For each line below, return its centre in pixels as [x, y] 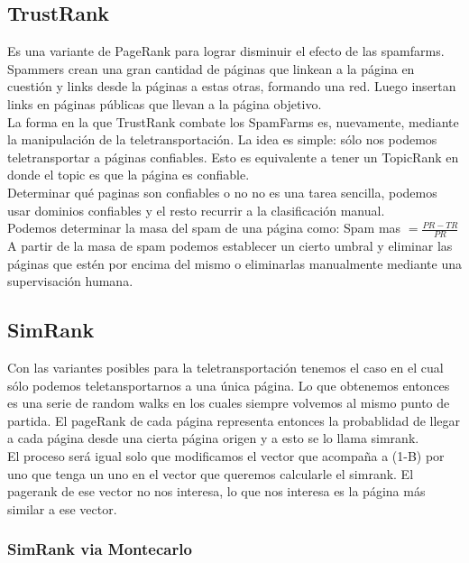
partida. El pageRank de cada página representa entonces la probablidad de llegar [234, 420]
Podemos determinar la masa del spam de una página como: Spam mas [204, 228]
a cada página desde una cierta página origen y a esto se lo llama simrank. [213, 438]
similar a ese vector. [62, 508]
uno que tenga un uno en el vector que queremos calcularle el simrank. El [211, 473]
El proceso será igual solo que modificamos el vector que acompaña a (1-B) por [226, 455]
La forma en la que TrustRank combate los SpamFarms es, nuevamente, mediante [233, 121]
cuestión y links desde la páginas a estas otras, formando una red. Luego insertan [232, 86]
